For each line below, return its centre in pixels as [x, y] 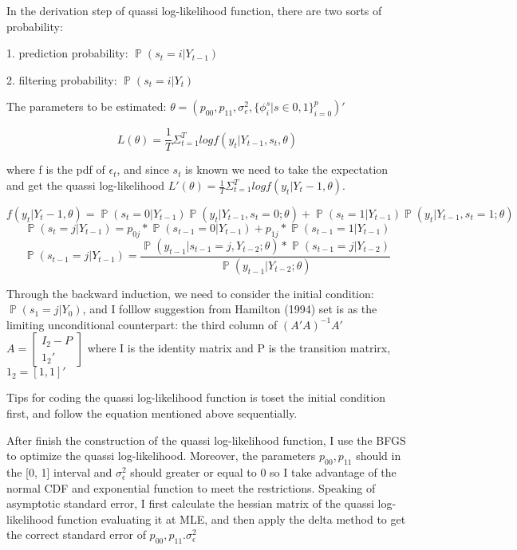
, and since [143, 169]
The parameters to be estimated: [87, 106]
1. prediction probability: [67, 53]
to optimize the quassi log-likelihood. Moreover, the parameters [161, 456]
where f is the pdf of [56, 169]
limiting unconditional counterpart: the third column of [142, 324]
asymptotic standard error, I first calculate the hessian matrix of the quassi [190, 503]
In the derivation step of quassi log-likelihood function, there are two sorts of [194, 10]
